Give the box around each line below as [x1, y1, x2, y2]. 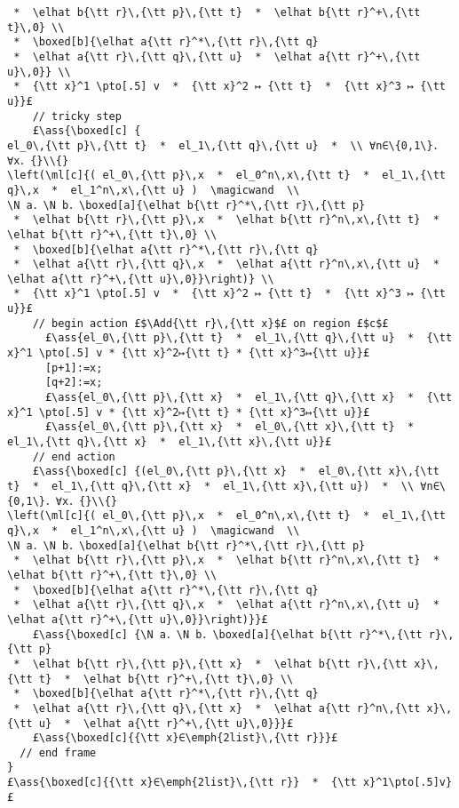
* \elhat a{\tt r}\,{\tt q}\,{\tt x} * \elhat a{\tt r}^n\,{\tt [13, 701, 421, 715]
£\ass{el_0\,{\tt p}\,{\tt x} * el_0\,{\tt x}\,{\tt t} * [44, 420, 415, 434]
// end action [32, 450, 115, 463]
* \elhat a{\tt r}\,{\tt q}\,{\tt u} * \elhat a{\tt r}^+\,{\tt [13, 50, 421, 63]
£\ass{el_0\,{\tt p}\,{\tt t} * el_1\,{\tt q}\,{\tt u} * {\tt [44, 332, 453, 345]
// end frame [20, 746, 97, 759]
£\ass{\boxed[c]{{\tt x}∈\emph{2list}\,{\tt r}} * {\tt [7, 776, 357, 789]
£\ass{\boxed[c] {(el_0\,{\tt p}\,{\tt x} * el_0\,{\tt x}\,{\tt [32, 465, 439, 478]
